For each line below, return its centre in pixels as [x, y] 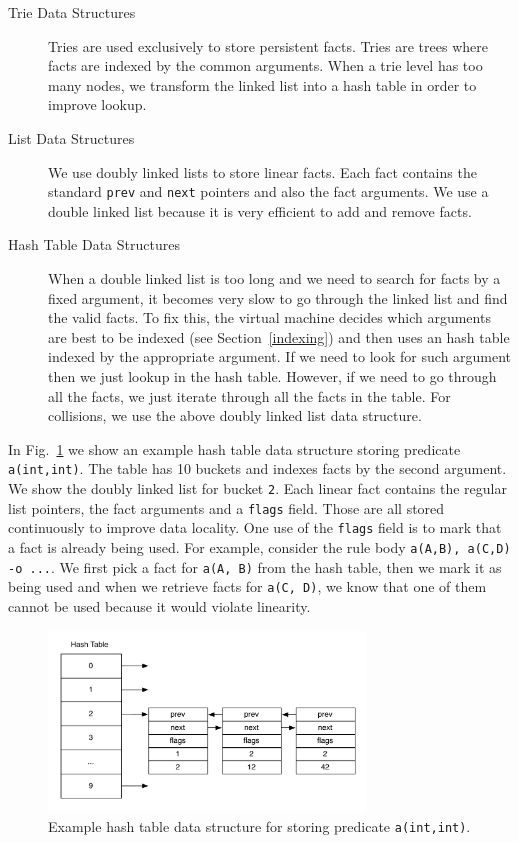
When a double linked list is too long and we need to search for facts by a [274, 278]
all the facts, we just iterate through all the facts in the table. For [249, 395]
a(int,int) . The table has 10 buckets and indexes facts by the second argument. [257, 468]
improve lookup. [97, 104]
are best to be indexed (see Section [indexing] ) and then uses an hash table [279, 336]
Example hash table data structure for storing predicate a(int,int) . [259, 825]
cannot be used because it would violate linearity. [159, 605]
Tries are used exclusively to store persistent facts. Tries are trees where [268, 45]
